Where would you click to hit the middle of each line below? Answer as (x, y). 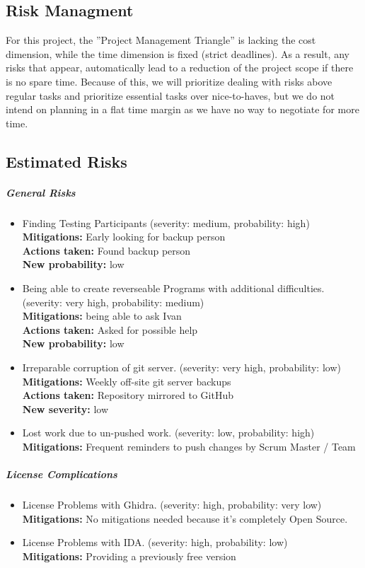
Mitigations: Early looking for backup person (124, 237)
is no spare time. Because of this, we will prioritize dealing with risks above (169, 81)
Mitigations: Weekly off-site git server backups (127, 381)
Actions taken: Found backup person (106, 250)
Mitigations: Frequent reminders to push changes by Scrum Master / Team (189, 447)
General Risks (41, 192)
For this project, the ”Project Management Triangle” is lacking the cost (161, 40)
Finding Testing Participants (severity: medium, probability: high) (166, 222)
